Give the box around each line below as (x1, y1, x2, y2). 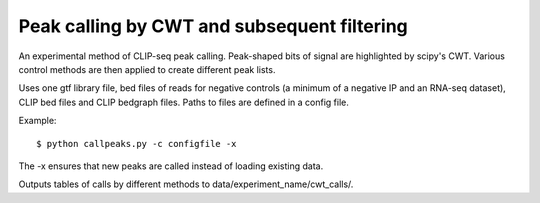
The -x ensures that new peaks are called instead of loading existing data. (18, 160, 324, 172)
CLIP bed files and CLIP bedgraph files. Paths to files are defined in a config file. (18, 96, 349, 108)
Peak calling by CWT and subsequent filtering (18, 15, 409, 37)
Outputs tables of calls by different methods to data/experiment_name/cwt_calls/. (18, 178, 354, 190)
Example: (18, 115, 57, 127)
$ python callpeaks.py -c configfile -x (36, 138, 237, 149)
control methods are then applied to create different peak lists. (18, 63, 276, 75)
